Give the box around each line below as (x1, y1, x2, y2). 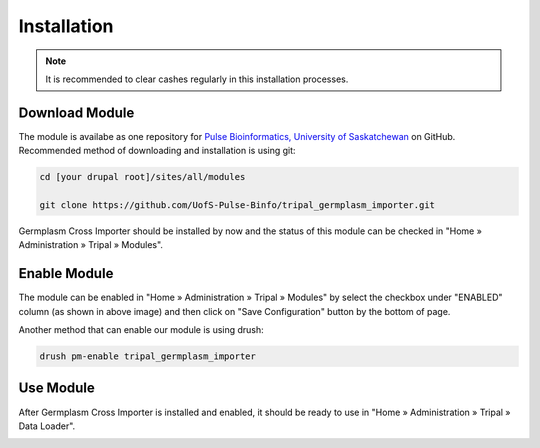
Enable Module (18, 265, 114, 282)
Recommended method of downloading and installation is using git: (18, 145, 296, 157)
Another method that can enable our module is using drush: (18, 324, 264, 336)
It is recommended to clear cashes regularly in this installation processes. (45, 73, 349, 85)
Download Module (18, 104, 135, 121)
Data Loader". (18, 420, 76, 432)
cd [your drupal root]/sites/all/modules (39, 171, 246, 183)
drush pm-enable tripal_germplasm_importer (39, 351, 257, 362)
